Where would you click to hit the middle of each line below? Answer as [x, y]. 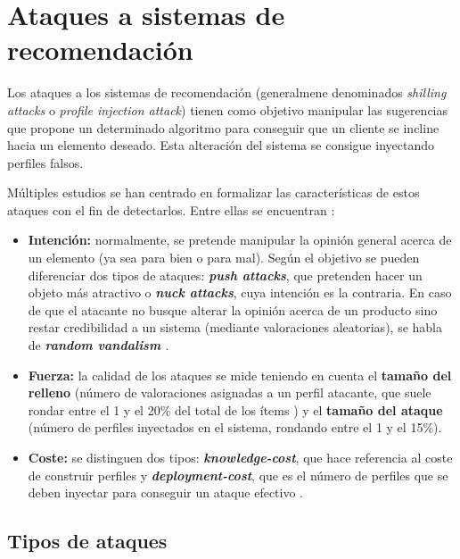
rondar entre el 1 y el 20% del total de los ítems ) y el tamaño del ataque [235, 409]
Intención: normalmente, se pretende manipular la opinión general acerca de [240, 240]
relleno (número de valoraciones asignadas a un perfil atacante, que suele [230, 392]
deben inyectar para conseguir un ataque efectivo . [166, 492]
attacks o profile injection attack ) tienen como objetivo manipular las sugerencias [228, 109]
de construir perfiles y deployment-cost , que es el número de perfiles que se [238, 475]
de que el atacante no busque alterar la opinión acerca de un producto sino [233, 309]
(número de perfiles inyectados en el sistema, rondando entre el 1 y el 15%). [235, 427]
